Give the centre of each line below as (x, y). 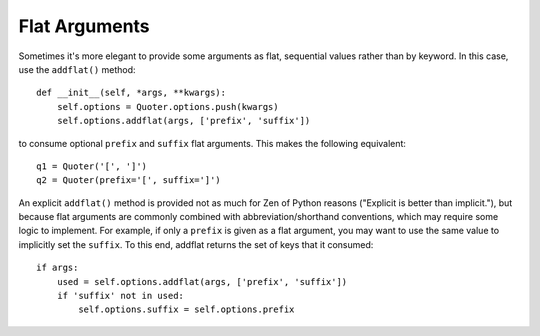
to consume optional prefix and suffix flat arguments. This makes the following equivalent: (212, 143)
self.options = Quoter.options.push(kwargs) (167, 106)
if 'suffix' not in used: (120, 296)
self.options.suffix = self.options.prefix (186, 309)
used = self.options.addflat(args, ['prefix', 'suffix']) (202, 281)
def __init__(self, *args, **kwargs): (131, 93)
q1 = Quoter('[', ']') (92, 166)
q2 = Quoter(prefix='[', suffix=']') (129, 180)
